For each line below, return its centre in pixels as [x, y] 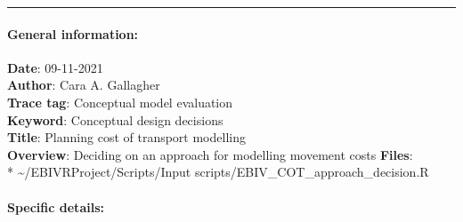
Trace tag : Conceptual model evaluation [120, 102]
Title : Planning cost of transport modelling [126, 137]
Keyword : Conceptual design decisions [115, 119]
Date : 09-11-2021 [55, 67]
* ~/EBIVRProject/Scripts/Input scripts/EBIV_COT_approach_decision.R [218, 172]
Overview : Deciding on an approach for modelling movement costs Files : [210, 154]
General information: [73, 33]
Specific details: [56, 206]
